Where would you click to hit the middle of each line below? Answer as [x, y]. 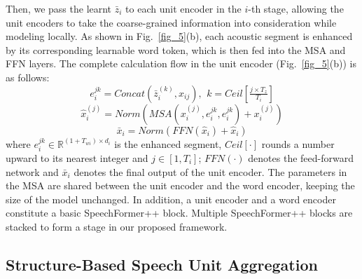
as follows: [28, 77]
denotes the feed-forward [301, 157]
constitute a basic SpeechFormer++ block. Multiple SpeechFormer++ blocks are [179, 213]
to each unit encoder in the [183, 8]
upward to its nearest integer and [77, 157]
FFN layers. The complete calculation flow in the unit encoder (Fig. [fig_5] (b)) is [181, 63]
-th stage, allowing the [296, 8]
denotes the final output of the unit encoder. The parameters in [210, 171]
